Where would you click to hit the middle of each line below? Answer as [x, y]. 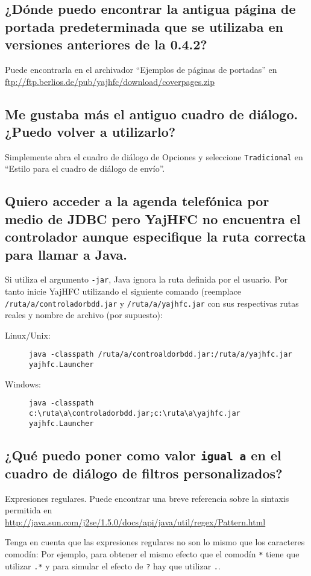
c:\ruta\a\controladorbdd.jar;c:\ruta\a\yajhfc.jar [135, 414]
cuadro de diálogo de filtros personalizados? [144, 473]
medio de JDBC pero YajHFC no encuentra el [153, 218]
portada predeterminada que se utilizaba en [144, 26]
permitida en [29, 510]
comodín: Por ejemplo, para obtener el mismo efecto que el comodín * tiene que [152, 553]
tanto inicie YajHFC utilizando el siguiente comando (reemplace [123, 291]
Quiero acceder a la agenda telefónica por [137, 201]
